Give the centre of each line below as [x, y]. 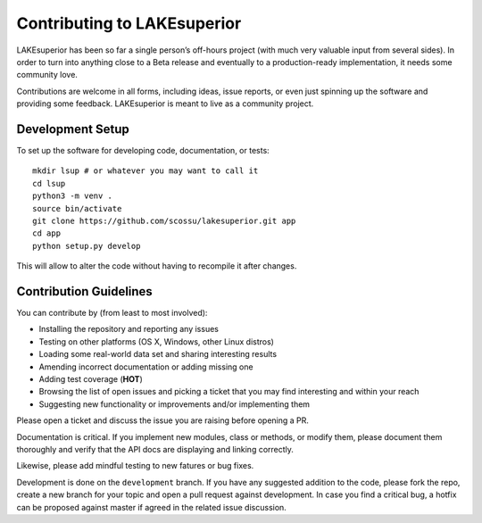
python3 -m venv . [73, 196]
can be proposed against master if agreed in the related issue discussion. [152, 507]
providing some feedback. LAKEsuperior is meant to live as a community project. [165, 104]
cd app [47, 233]
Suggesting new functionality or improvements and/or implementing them [175, 404]
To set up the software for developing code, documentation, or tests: [143, 151]
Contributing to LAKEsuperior [129, 23]
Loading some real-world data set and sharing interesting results [158, 354]
